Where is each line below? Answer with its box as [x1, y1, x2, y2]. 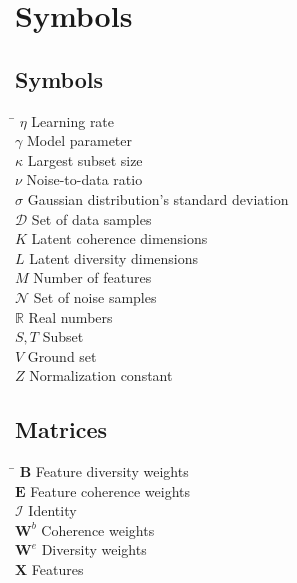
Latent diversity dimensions [29, 247, 199, 268]
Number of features [33, 267, 152, 288]
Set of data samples [31, 208, 152, 229]
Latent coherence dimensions [31, 228, 208, 249]
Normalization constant [29, 365, 173, 386]
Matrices [15, 414, 108, 445]
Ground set [27, 345, 97, 366]
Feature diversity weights [35, 461, 189, 482]
